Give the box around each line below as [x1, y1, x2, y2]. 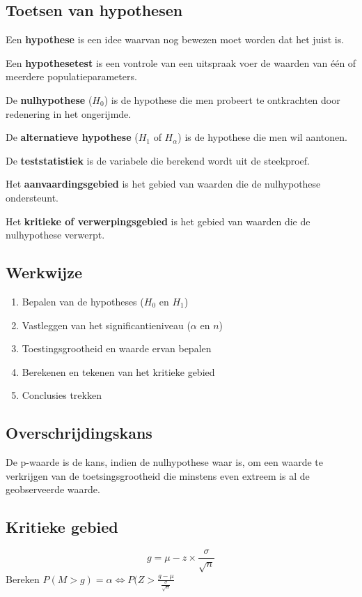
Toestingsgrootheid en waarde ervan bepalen [22, 341, 212, 356]
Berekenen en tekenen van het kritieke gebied [22, 364, 215, 379]
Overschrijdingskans [6, 422, 152, 444]
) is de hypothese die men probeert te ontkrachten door [104, 92, 340, 107]
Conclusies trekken [22, 388, 102, 402]
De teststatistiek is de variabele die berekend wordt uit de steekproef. [6, 153, 310, 167]
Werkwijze [6, 262, 83, 283]
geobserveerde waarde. [6, 482, 100, 497]
